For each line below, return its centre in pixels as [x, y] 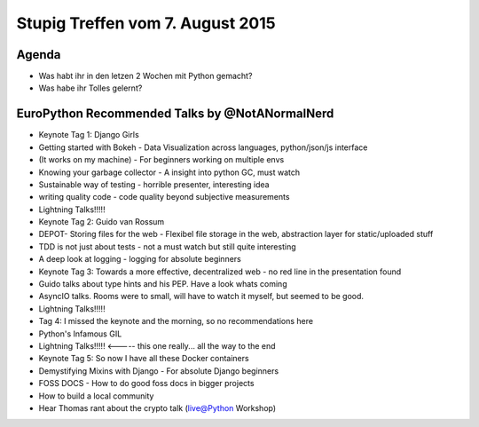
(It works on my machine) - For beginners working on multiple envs [161, 160]
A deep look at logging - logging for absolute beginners [140, 259]
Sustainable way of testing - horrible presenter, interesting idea [154, 184]
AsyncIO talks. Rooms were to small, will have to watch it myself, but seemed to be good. [201, 297]
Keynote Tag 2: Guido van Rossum [102, 222]
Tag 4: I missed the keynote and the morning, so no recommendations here [176, 321]
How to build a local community [96, 396]
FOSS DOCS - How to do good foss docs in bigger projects [146, 384]
